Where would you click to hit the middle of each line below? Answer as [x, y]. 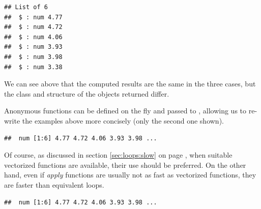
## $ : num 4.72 [33, 27]
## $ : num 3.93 [33, 47]
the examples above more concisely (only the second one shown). [123, 120]
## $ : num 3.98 [33, 57]
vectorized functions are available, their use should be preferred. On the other [125, 165]
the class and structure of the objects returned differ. [87, 93]
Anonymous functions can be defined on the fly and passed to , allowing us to [125, 111]
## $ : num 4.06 [33, 37]
